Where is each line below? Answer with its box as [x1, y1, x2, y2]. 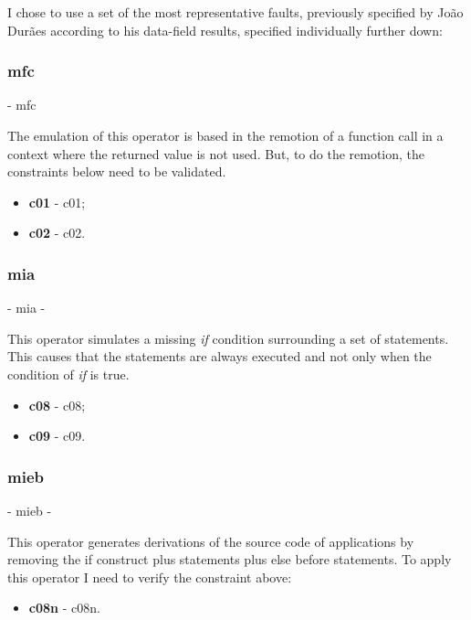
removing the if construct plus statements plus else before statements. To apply [7, 550, 452, 569]
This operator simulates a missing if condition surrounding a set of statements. [7, 328, 449, 347]
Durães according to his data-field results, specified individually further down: [7, 20, 443, 39]
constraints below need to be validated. [7, 162, 226, 181]
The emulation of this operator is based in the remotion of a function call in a [7, 126, 444, 144]
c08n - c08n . [28, 598, 100, 617]
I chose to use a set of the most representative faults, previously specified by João [7, 3, 464, 21]
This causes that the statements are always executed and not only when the [7, 347, 432, 366]
